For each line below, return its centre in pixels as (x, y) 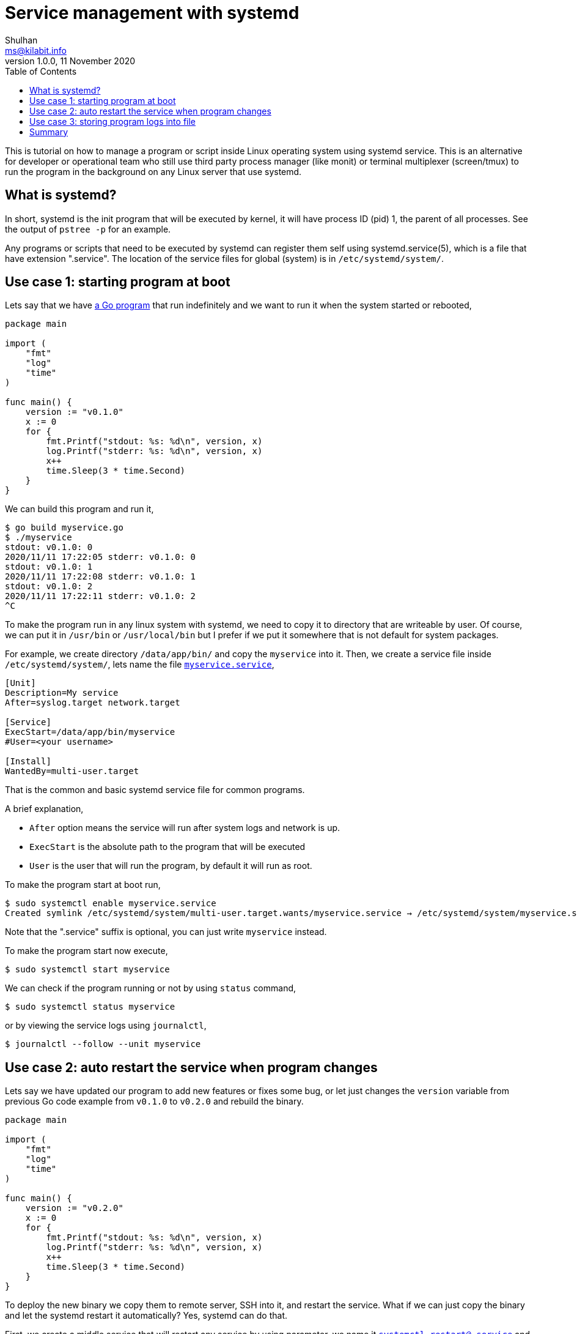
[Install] (28, 762)
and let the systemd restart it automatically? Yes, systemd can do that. (146, 1316)
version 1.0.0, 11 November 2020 (70, 61)
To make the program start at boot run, (83, 885)
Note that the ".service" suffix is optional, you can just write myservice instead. (166, 932)
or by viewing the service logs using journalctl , (106, 1026)
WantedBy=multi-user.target (72, 771)
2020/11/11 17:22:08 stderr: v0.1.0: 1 (100, 577)
